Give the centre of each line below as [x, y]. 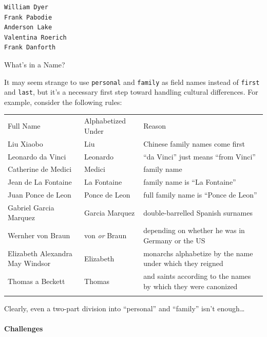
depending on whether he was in [194, 230]
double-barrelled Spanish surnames [198, 212]
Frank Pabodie [28, 17]
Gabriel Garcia [31, 207]
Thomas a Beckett [36, 281]
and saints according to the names [197, 276]
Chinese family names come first [194, 143]
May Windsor [29, 263]
